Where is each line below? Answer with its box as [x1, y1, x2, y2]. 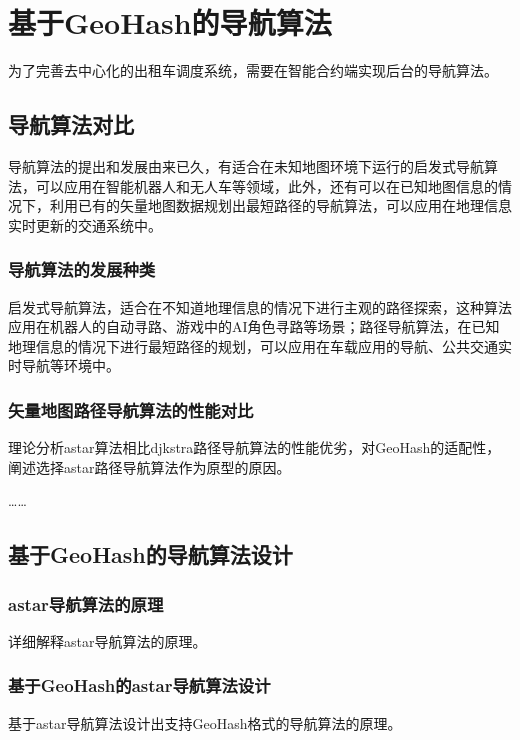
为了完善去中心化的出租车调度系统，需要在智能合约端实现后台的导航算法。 [8, 60, 498, 81]
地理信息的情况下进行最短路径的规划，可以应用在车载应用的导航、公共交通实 [8, 335, 512, 356]
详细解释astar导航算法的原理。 [8, 630, 207, 651]
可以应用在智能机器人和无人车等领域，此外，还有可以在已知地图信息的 [35, 175, 498, 196]
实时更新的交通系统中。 [8, 214, 162, 235]
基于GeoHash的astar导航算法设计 [8, 673, 271, 698]
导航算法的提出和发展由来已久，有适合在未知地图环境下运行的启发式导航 [8, 155, 484, 176]
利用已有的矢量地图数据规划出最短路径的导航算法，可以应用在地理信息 [49, 195, 512, 216]
